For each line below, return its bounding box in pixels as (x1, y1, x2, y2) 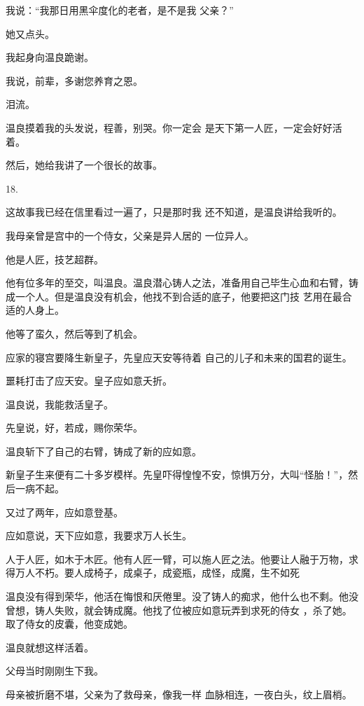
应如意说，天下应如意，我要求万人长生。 (6, 528, 192, 543)
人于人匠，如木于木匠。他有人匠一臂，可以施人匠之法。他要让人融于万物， (6, 551, 349, 566)
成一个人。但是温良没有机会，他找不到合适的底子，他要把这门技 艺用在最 (6, 289, 342, 303)
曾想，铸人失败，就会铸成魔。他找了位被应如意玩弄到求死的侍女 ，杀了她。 (6, 602, 352, 617)
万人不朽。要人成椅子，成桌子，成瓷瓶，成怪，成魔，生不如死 (15, 565, 300, 580)
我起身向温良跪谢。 (6, 50, 94, 64)
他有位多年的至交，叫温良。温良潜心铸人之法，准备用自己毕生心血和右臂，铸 (6, 275, 358, 290)
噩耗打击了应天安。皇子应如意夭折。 (6, 373, 172, 388)
